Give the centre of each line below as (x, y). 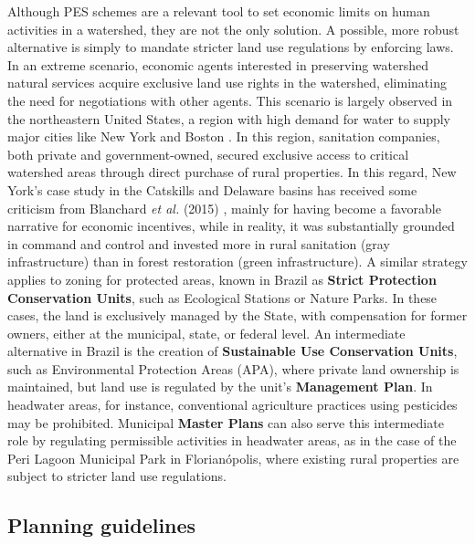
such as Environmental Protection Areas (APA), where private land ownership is (233, 368)
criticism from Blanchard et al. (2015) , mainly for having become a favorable (224, 208)
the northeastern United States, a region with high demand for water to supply (229, 118)
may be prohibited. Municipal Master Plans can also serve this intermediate (226, 422)
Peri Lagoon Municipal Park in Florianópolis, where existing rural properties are (233, 458)
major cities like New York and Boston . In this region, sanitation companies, (224, 136)
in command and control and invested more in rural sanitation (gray (199, 243)
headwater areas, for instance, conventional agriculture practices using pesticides (232, 405)
